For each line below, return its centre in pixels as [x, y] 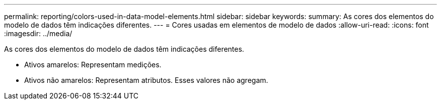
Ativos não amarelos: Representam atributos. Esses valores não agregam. [146, 80]
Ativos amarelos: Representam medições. [93, 65]
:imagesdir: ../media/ [38, 33]
